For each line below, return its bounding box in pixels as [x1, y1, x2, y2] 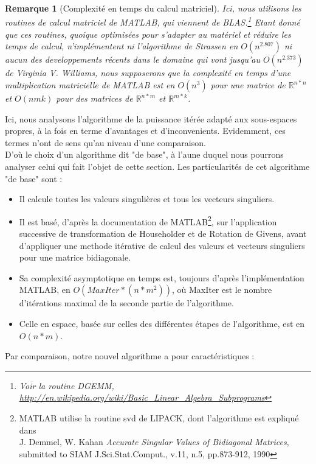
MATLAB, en [19, 283, 70, 296]
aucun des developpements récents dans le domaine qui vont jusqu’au [5, 53, 260, 66]
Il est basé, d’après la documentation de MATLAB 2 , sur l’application [19, 213, 277, 228]
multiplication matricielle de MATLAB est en [5, 79, 175, 91]
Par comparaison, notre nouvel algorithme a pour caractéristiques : [5, 350, 255, 362]
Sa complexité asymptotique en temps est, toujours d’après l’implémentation [19, 271, 304, 284]
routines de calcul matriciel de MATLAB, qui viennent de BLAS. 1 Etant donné [5, 14, 300, 29]
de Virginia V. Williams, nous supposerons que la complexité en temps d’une [5, 66, 291, 79]
